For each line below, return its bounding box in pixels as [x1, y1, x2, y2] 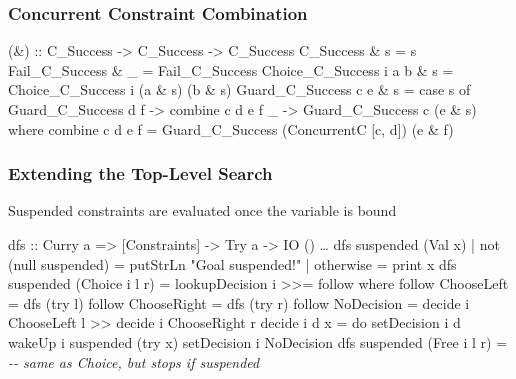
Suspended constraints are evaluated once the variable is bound [8, 200, 397, 221]
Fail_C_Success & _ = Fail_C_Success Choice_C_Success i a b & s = [8, 59, 454, 80]
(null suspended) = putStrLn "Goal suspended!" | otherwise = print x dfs [8, 253, 457, 274]
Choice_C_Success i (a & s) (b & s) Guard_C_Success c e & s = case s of [8, 79, 471, 100]
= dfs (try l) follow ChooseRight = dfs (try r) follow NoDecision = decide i [8, 292, 470, 313]
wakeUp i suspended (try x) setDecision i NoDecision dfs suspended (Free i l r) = [8, 331, 508, 352]
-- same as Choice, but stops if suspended [8, 351, 260, 372]
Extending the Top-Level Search [8, 161, 273, 186]
